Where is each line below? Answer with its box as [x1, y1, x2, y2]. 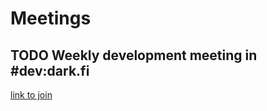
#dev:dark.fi [10, 62, 90, 79]
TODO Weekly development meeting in [10, 47, 258, 64]
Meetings [10, 7, 92, 30]
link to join [10, 89, 53, 101]
